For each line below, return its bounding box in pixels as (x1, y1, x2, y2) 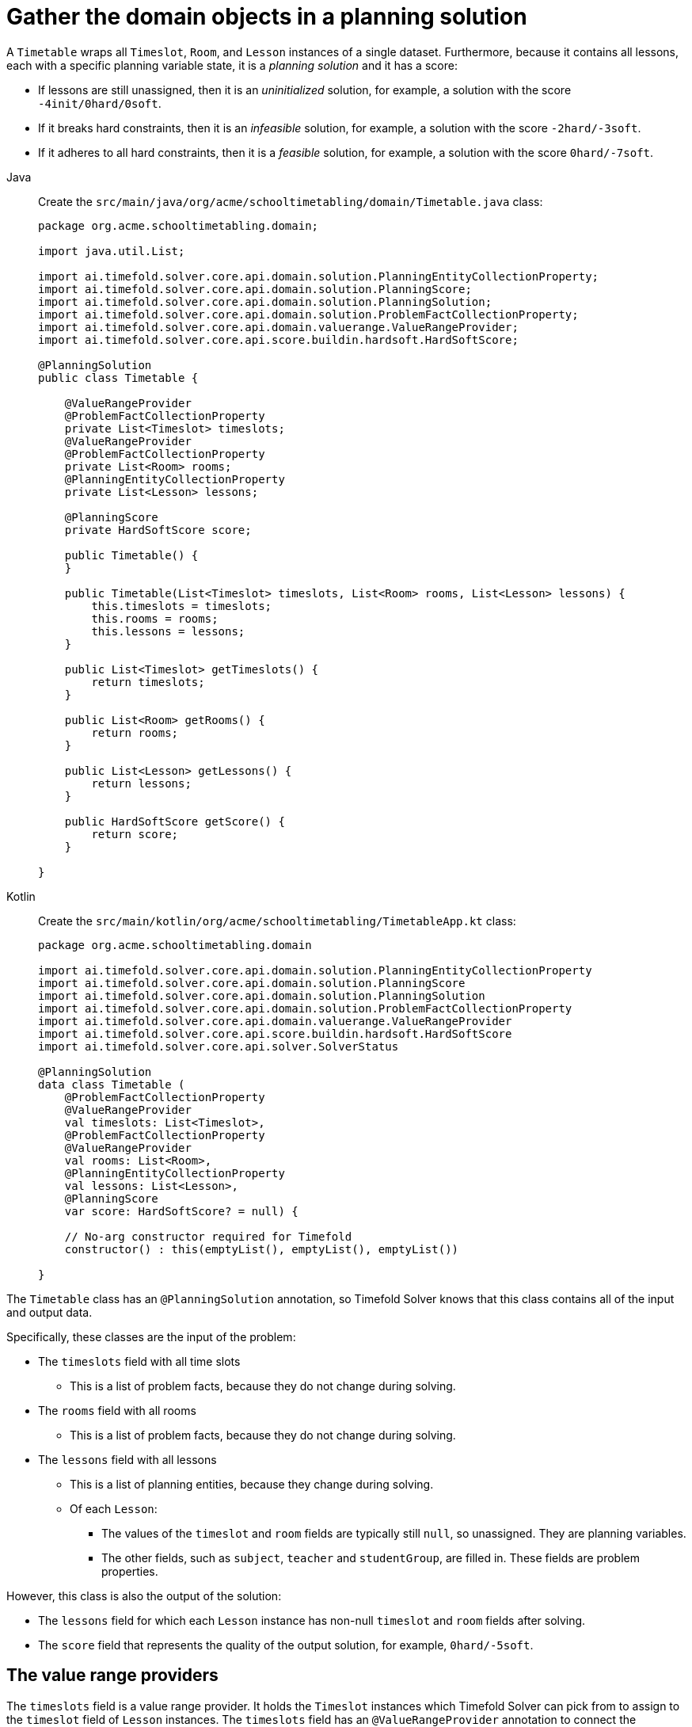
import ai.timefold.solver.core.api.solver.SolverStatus (38, 1039, 399, 1053)
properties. (101, 1564, 158, 1578)
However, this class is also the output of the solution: (6, 1588, 282, 1603)
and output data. (6, 1305, 93, 1319)
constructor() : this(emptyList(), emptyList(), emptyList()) (64, 1242, 459, 1256)
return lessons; (91, 776, 192, 790)
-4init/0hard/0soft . (38, 96, 162, 110)
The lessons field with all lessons (38, 1452, 217, 1466)
